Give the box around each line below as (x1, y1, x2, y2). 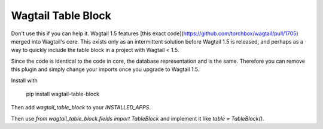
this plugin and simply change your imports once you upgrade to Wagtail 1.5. (11, 66, 200, 73)
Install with (11, 76, 38, 84)
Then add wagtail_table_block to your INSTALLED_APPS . (11, 104, 151, 111)
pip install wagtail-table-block (26, 90, 100, 97)
